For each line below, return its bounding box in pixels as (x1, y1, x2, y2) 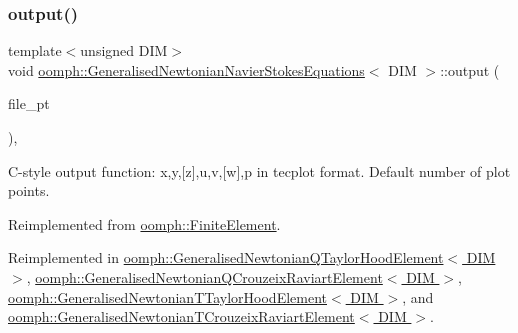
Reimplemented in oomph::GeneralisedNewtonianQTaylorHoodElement (8, 247, 444, 268)
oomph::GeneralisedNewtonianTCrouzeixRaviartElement (8, 306, 355, 327)
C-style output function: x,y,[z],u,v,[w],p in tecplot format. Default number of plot (8, 160, 511, 181)
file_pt (8, 93, 50, 114)
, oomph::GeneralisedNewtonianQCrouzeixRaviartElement (26, 266, 383, 287)
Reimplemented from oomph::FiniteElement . (8, 213, 281, 234)
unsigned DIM (80, 40, 168, 61)
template (8, 40, 62, 61)
